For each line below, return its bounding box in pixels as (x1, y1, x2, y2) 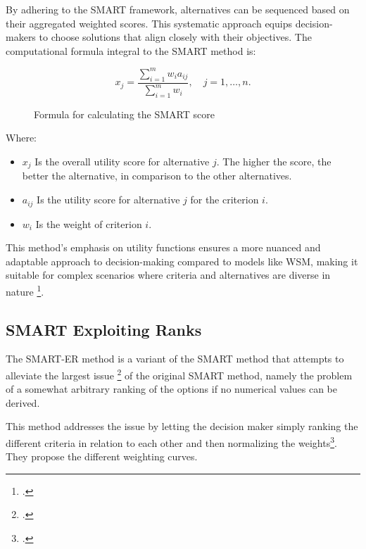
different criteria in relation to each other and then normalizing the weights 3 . (6, 433, 337, 450)
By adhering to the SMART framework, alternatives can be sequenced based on (6, 2, 350, 16)
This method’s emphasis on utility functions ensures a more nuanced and (6, 240, 321, 255)
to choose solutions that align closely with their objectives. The (39, 30, 312, 44)
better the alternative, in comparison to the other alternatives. (22, 168, 292, 183)
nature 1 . (6, 282, 44, 298)
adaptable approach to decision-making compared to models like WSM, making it (6, 253, 358, 268)
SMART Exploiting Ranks (6, 318, 202, 340)
